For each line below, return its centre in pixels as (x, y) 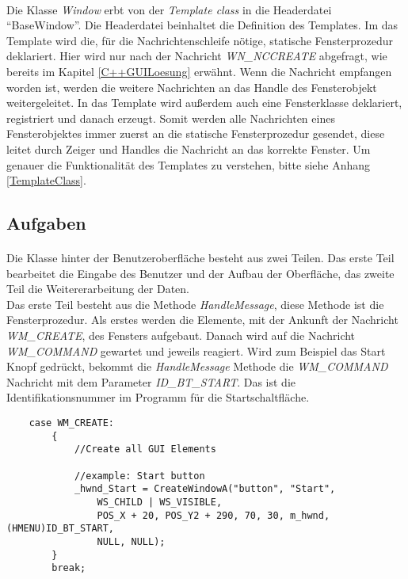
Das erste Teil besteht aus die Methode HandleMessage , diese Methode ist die (195, 304)
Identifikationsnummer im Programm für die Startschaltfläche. (158, 397)
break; (69, 568)
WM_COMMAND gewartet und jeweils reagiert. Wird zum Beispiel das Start (196, 350)
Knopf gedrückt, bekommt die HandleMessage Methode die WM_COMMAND (197, 366)
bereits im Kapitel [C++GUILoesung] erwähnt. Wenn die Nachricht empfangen (199, 71)
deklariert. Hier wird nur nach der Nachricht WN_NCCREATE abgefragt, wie (197, 56)
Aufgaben (46, 223)
